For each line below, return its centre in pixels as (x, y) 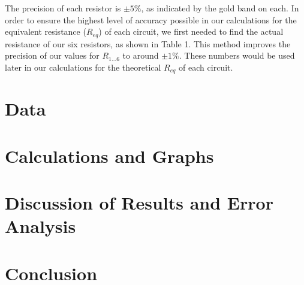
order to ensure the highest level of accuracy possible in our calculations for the (151, 19)
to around (141, 55)
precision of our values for (52, 55)
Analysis (40, 226)
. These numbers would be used (237, 55)
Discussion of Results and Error (139, 203)
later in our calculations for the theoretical (83, 67)
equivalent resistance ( (46, 31)
